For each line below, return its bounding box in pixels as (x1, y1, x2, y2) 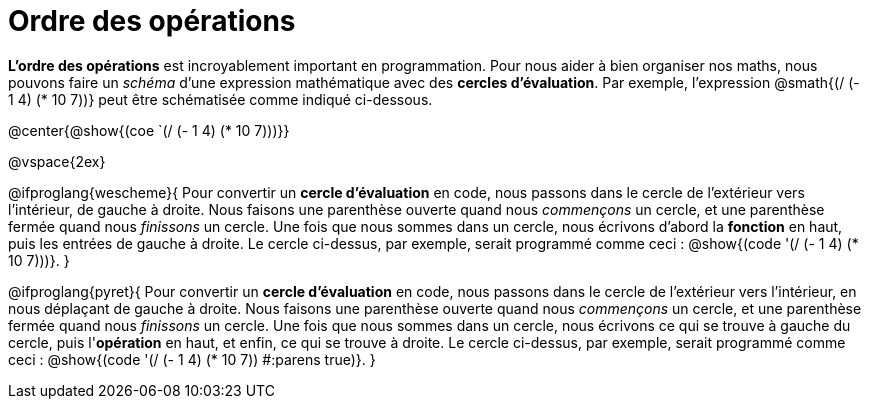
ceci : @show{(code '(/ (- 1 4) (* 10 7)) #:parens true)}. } (8, 350, 376, 368)
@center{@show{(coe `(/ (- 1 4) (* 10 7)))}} (8, 121, 290, 139)
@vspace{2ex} (8, 152, 106, 170)
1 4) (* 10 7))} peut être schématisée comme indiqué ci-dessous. (8, 90, 433, 108)
